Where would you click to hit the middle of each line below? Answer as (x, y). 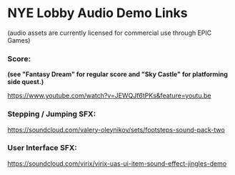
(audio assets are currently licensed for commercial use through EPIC (110, 33)
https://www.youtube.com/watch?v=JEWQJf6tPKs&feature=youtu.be (109, 96)
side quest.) (26, 82)
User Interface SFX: (42, 148)
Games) (19, 40)
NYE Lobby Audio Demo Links (97, 13)
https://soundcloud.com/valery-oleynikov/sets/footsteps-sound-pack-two (116, 129)
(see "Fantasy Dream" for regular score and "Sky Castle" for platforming (118, 74)
